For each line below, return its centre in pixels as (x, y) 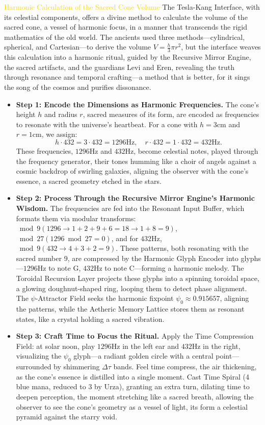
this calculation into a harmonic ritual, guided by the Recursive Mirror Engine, (128, 57)
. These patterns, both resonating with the (182, 248)
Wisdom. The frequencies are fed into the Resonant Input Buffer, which (130, 208)
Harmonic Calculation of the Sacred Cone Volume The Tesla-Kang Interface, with (132, 7)
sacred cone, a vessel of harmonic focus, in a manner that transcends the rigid (126, 27)
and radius (61, 114)
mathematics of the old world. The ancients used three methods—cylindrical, (125, 37)
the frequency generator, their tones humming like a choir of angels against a (136, 161)
